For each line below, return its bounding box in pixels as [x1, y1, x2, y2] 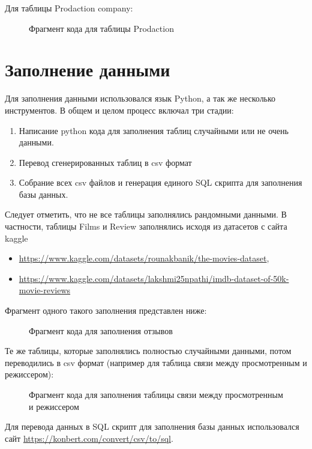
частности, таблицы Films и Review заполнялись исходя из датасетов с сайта [5, 220, 287, 233]
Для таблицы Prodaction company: [5, 2, 133, 14]
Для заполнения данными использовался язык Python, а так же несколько [5, 92, 276, 105]
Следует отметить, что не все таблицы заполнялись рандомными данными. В [5, 208, 287, 221]
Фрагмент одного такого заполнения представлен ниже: [5, 304, 207, 317]
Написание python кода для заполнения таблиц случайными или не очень [19, 124, 289, 136]
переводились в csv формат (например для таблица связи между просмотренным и [5, 356, 307, 368]
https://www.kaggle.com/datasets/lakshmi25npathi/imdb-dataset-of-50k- [19, 272, 289, 284]
